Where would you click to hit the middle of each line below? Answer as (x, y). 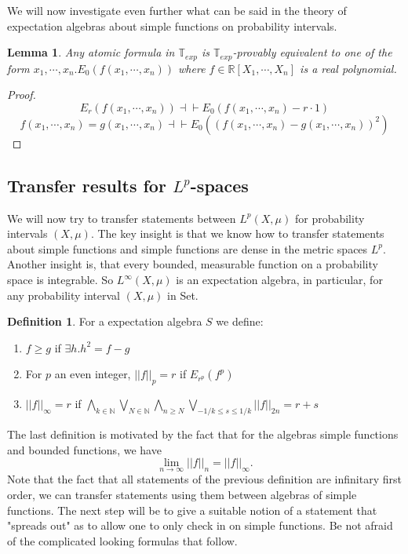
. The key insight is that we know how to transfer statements (237, 233)
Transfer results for (87, 185)
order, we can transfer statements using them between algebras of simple (182, 494)
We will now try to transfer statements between (122, 218)
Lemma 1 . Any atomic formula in (91, 52)
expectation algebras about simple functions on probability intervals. (172, 26)
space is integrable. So (60, 279)
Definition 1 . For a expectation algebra (105, 321)
